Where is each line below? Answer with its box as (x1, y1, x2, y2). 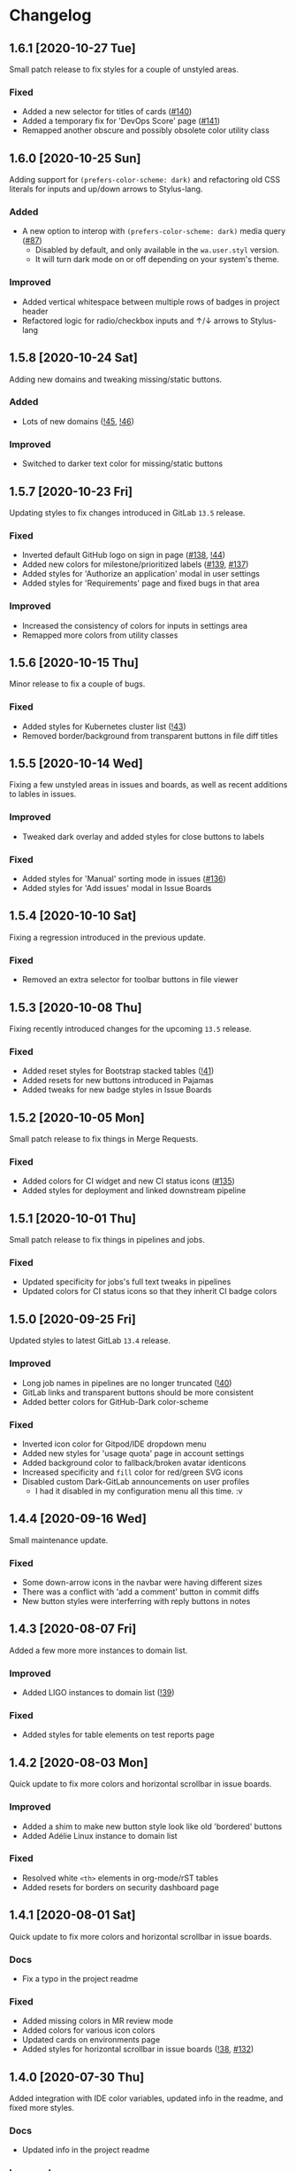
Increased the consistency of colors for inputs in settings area (21, 620, 248, 631)
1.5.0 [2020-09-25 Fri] (9, 1312, 137, 1327)
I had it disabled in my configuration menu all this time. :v (34, 1485, 243, 1496)
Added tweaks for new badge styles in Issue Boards (21, 1084, 212, 1095)
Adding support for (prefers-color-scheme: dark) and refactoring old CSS (9, 174, 281, 185)
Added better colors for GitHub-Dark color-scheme (21, 1396, 209, 1407)
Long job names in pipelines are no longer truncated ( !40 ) (21, 1377, 232, 1388)
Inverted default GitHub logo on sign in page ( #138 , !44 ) (21, 550, 226, 561)
